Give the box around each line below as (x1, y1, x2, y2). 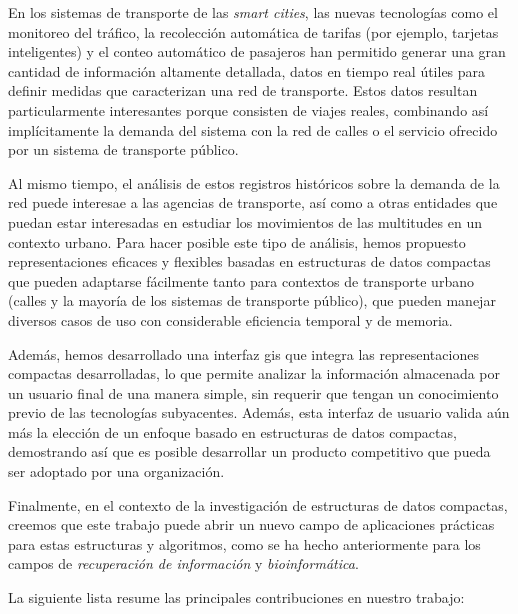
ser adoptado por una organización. (8, 461, 225, 482)
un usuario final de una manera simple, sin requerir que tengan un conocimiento (8, 382, 499, 403)
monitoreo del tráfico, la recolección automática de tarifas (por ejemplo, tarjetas (8, 21, 499, 42)
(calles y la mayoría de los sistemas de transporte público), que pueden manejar (8, 290, 496, 311)
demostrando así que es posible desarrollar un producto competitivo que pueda (8, 441, 491, 462)
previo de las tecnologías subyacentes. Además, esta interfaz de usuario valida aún (8, 402, 510, 423)
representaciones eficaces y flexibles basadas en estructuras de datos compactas (8, 251, 491, 272)
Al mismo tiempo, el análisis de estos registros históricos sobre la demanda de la (8, 172, 500, 193)
